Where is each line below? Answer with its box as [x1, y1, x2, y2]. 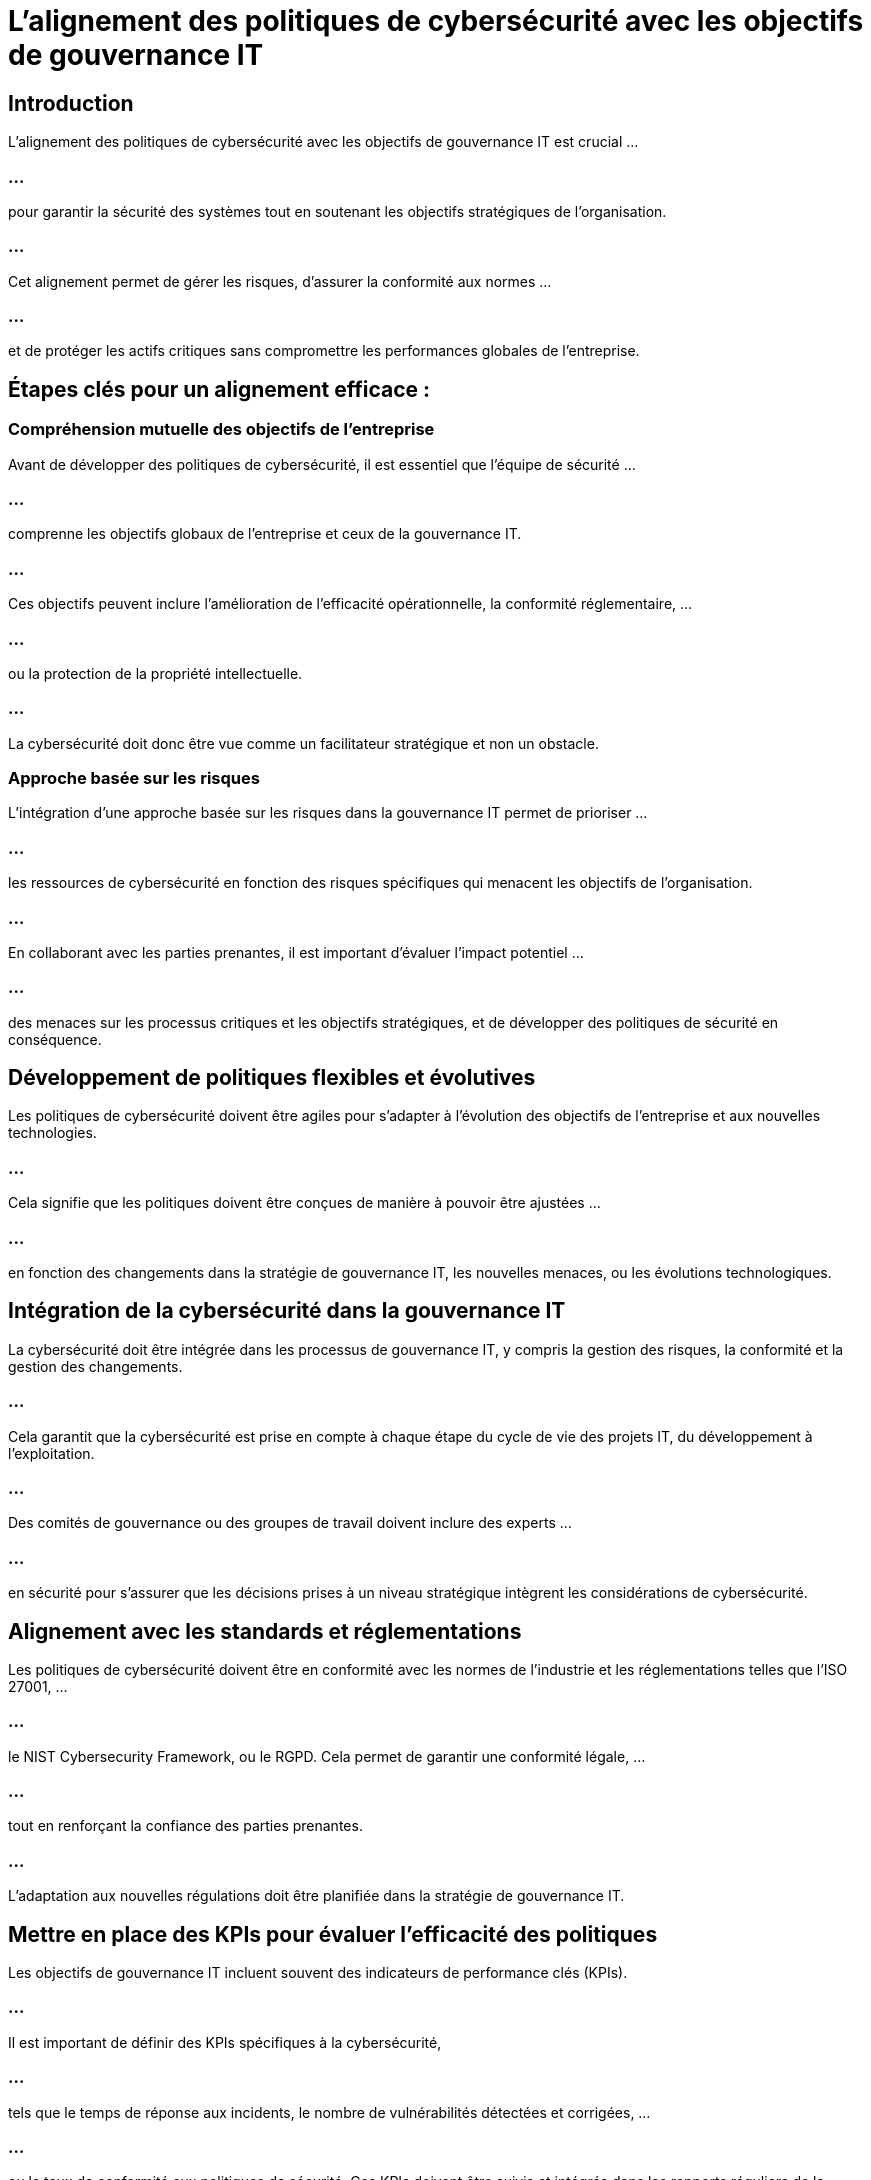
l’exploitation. [8, 1444, 95, 1462]
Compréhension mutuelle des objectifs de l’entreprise [8, 419, 435, 440]
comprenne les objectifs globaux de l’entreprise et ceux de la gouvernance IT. [8, 525, 522, 543]
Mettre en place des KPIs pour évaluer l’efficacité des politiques [8, 1921, 658, 1947]
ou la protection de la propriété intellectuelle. [8, 664, 303, 682]
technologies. [8, 1124, 97, 1142]
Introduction [8, 90, 134, 116]
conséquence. [8, 1030, 102, 1048]
